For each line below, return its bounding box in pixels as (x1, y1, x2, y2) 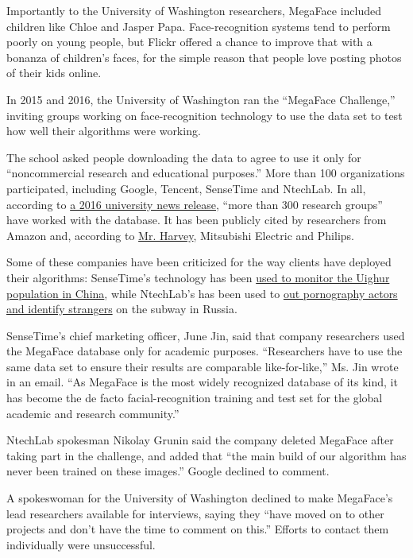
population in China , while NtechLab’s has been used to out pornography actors (6, 285, 398, 301)
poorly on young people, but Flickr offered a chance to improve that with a (6, 33, 372, 50)
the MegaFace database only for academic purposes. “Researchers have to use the (6, 343, 403, 359)
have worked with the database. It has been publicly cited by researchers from (6, 211, 387, 228)
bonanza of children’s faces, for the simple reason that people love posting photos (6, 48, 402, 65)
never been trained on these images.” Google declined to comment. (6, 463, 330, 479)
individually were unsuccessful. (6, 536, 156, 552)
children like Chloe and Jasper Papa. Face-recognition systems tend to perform (6, 17, 391, 34)
